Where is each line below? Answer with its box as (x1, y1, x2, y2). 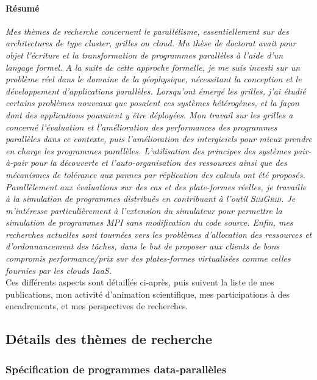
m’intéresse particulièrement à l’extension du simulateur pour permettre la (5, 204, 282, 217)
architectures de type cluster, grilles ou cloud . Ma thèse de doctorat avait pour (5, 37, 296, 49)
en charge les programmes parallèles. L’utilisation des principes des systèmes (5, 144, 291, 157)
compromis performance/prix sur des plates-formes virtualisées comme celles (5, 252, 291, 265)
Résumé (5, 1, 40, 14)
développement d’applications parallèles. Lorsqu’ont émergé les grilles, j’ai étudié (5, 84, 306, 97)
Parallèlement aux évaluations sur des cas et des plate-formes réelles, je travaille (5, 180, 307, 193)
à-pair (5, 156, 27, 169)
